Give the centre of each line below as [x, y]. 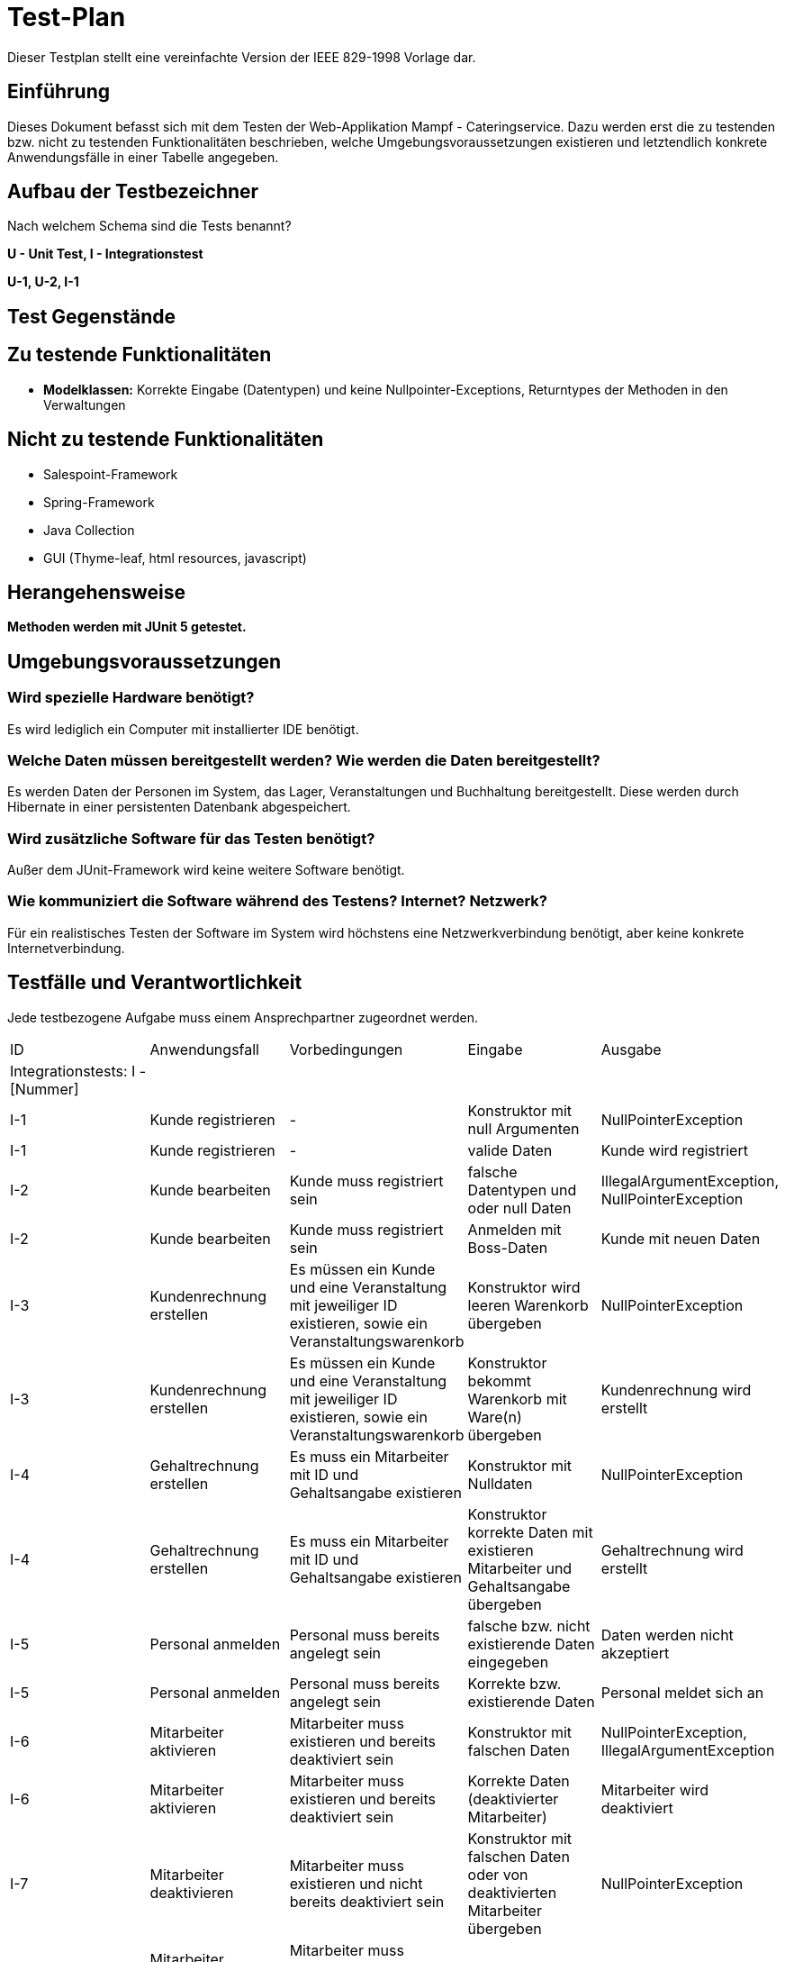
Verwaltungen [85, 404]
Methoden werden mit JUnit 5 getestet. [127, 627]
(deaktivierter [513, 1798]
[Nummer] [45, 1089]
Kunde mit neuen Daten [681, 1238]
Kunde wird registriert [674, 1150]
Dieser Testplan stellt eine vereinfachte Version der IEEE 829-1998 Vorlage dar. [242, 57]
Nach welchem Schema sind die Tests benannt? [149, 226]
